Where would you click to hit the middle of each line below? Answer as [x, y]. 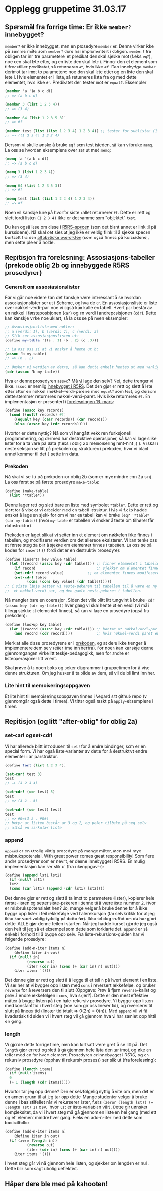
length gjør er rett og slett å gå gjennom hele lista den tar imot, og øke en [78, 1050]
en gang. [14, 1021]
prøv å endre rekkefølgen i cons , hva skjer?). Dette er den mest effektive [77, 995]
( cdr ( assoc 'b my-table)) [32, 372]
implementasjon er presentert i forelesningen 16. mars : [59, 401]
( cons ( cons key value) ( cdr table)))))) [69, 582]
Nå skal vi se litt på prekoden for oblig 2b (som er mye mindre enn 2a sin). [79, 477]
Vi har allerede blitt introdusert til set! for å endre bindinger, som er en [75, 746]
